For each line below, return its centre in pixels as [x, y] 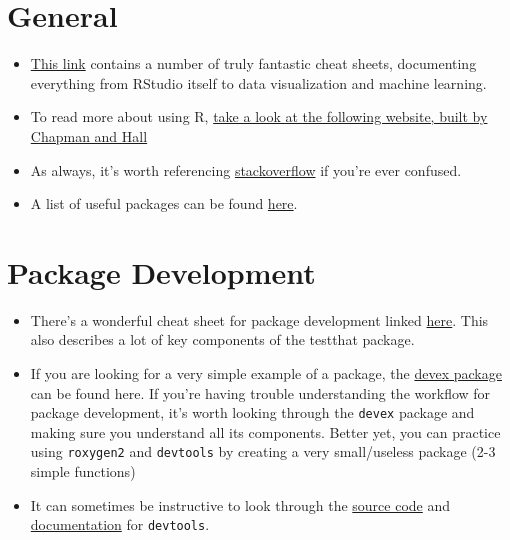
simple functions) [83, 471]
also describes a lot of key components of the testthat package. [222, 339]
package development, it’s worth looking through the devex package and [252, 412]
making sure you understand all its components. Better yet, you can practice [265, 431]
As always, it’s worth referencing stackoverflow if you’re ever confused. [246, 169]
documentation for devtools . [120, 524]
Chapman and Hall [89, 135]
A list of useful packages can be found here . [164, 203]
